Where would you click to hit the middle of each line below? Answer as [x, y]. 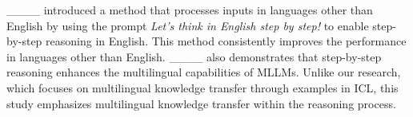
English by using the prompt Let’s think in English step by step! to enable [188, 25]
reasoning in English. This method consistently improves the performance [226, 41]
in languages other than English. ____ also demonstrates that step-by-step [194, 56]
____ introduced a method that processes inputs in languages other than [190, 10]
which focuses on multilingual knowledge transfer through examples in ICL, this [202, 87]
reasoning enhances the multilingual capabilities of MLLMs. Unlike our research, [204, 72]
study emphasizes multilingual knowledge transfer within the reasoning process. [201, 103]
